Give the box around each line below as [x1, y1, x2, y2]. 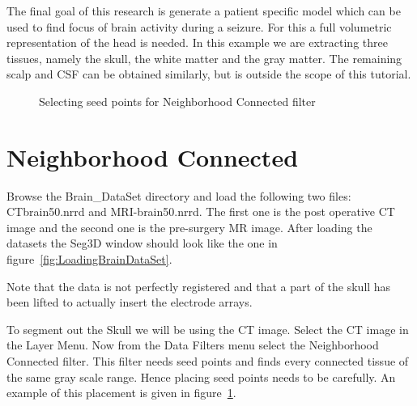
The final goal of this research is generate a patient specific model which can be [6, 2, 401, 19]
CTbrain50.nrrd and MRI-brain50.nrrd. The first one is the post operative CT [6, 203, 395, 220]
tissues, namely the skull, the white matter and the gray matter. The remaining [6, 49, 402, 66]
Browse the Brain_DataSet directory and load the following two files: [6, 187, 351, 204]
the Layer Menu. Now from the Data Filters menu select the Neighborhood [6, 336, 379, 353]
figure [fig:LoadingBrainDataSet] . [6, 251, 172, 268]
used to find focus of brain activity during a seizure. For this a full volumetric [6, 18, 392, 35]
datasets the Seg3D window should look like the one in [6, 235, 278, 252]
